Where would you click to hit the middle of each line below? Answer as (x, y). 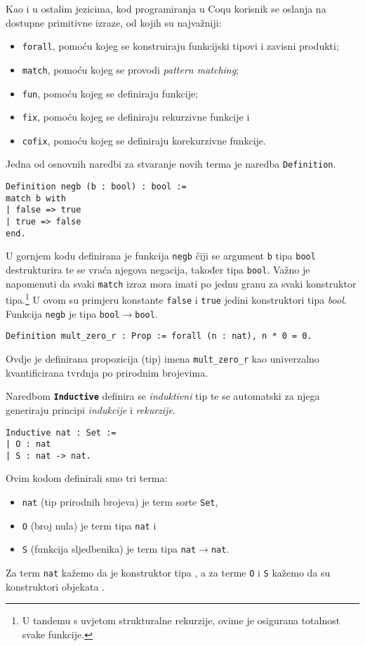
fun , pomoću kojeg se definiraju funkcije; (110, 93)
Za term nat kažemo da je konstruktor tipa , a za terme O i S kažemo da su (168, 573)
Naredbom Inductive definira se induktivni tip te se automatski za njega (163, 396)
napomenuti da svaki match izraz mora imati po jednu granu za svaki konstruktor (181, 283)
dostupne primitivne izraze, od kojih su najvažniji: (114, 22)
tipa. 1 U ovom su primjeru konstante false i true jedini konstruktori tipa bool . (176, 299)
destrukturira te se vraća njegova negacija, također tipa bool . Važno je (158, 270)
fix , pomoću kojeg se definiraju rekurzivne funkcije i (136, 117)
